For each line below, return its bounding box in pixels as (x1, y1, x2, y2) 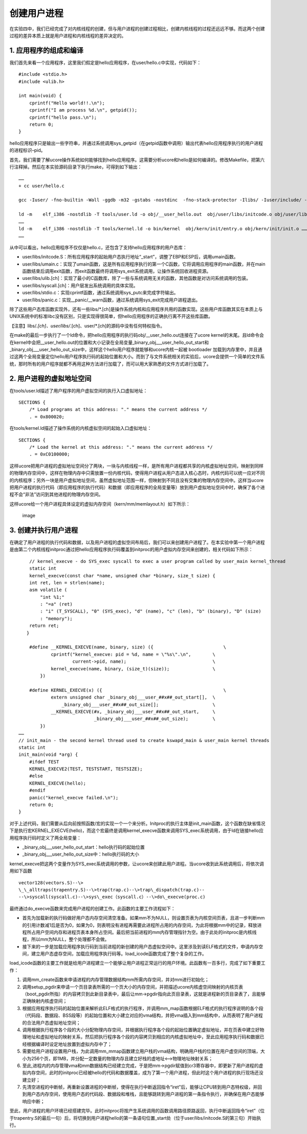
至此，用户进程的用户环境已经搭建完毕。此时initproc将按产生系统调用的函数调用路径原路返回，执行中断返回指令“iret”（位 (9, 1108, 265, 1114)
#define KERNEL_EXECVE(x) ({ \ (29, 687, 227, 693)
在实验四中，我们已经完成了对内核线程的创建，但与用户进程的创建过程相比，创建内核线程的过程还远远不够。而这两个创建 (9, 26, 265, 32)
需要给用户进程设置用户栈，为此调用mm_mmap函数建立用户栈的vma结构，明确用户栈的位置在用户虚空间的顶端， (22, 1048, 261, 1054)
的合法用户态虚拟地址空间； (22, 1019, 81, 1026)
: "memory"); (40, 616, 73, 621)
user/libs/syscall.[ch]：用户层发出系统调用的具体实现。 (22, 282, 138, 289)
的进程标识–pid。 (9, 147, 46, 154)
